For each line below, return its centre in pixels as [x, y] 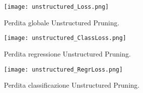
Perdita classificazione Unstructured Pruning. [72, 85]
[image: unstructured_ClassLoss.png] [65, 38]
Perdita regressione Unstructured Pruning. [67, 53]
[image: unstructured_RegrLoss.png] [63, 69]
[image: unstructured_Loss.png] [56, 7]
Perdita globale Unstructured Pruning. [62, 22]
